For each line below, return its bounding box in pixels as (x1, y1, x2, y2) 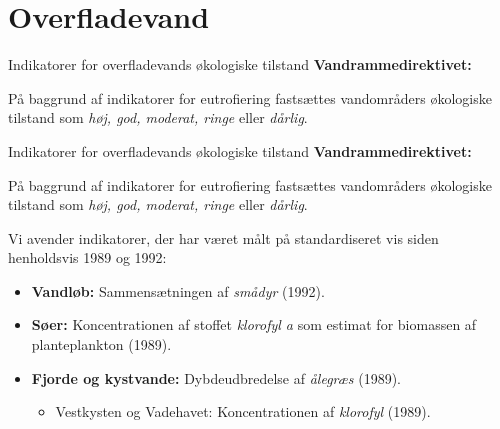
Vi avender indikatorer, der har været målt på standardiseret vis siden (8, 227, 439, 248)
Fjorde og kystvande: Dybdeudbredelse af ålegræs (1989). (31, 367, 401, 388)
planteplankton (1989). (31, 334, 172, 355)
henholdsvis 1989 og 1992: (8, 247, 167, 268)
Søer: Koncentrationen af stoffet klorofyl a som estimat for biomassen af (31, 314, 477, 335)
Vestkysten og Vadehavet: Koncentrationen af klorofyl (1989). (55, 401, 431, 422)
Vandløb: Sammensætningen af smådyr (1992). (31, 280, 325, 301)
